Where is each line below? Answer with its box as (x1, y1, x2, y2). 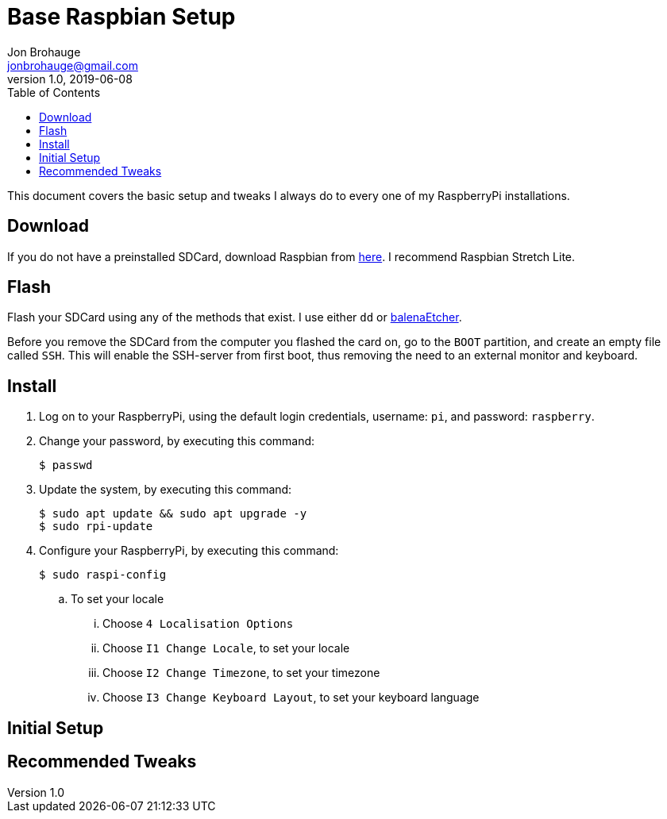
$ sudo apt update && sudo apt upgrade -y (39, 507, 307, 521)
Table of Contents (7, 85, 101, 99)
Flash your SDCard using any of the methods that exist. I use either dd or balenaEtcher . (7, 310, 462, 325)
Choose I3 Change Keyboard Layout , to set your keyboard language (102, 690, 480, 705)
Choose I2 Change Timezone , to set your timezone (102, 666, 380, 680)
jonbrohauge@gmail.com (7, 58, 138, 72)
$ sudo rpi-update (39, 520, 153, 533)
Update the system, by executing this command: (39, 483, 292, 497)
